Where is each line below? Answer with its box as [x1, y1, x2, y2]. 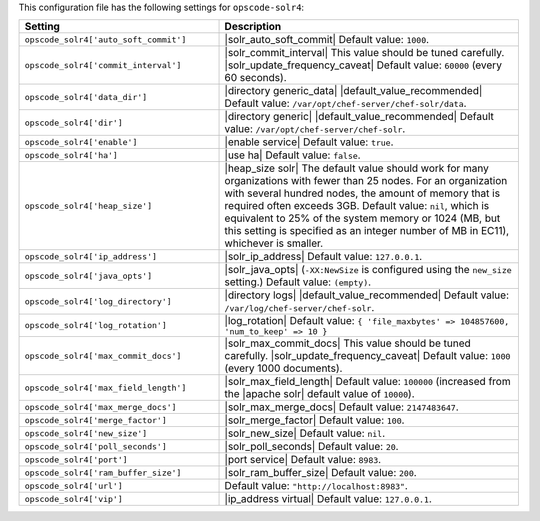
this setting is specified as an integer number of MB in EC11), [224, 224, 510, 238]
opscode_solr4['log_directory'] [24, 296, 172, 307]
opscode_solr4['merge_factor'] [24, 415, 167, 425]
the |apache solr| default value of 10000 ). [224, 387, 415, 401]
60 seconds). [224, 71, 287, 85]
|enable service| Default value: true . [224, 135, 394, 149]
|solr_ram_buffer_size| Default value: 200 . [224, 466, 417, 480]
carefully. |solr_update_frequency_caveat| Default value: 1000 [224, 349, 511, 363]
